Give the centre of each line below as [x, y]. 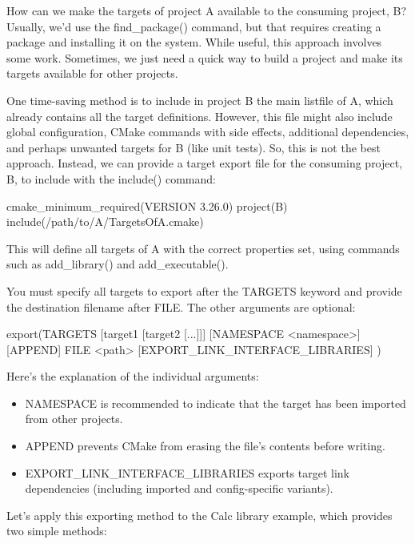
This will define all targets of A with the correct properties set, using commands [203, 248]
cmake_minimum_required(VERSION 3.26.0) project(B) [147, 206]
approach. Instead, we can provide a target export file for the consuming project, [205, 163]
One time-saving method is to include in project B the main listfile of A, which [200, 100]
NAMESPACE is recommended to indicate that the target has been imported [215, 403]
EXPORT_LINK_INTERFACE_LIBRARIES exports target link [188, 472]
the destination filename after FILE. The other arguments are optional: [181, 306]
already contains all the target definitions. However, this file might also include [200, 116]
